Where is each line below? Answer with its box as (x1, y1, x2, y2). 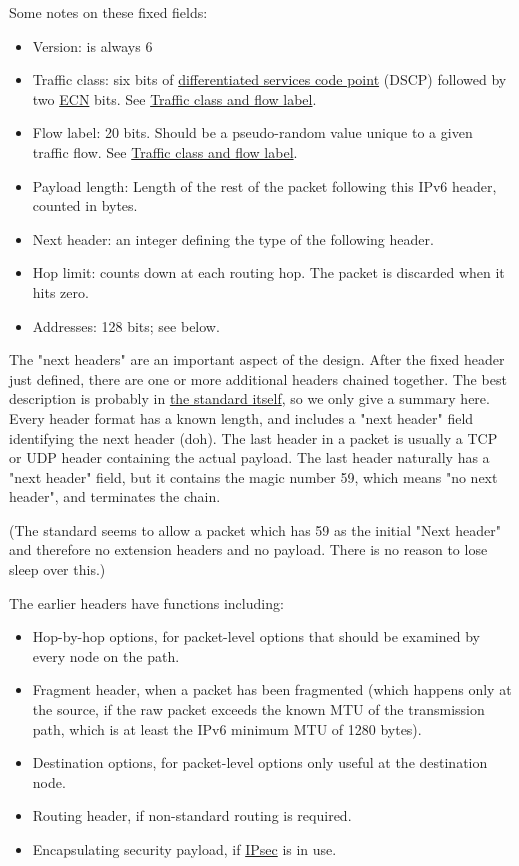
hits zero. (32, 281, 89, 302)
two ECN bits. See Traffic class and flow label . (32, 88, 317, 109)
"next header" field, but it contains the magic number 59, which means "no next (9, 466, 498, 487)
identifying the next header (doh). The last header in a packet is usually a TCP (9, 427, 498, 448)
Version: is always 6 (32, 35, 153, 56)
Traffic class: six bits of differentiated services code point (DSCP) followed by (32, 69, 507, 90)
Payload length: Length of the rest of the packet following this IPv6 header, (32, 175, 497, 196)
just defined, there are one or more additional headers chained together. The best (9, 368, 507, 389)
